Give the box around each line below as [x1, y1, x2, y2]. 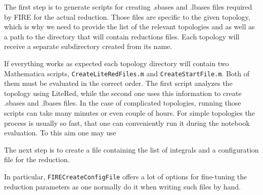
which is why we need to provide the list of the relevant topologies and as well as [4, 21, 255, 32]
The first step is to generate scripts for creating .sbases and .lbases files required [4, 2, 252, 12]
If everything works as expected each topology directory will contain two [4, 58, 229, 68]
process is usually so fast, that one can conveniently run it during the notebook [4, 117, 250, 128]
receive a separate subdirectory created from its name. [4, 41, 172, 52]
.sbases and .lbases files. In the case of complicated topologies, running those [4, 97, 241, 108]
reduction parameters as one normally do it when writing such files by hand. [4, 181, 241, 191]
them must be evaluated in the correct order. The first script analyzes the [4, 78, 233, 88]
